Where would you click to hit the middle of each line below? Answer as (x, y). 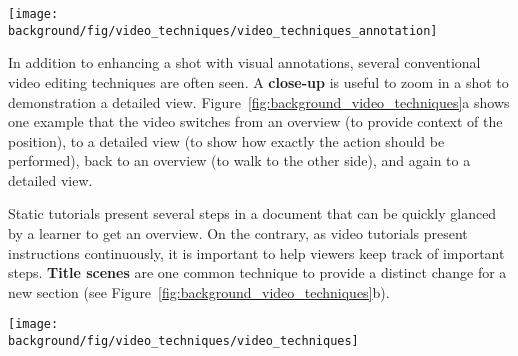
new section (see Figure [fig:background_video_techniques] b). (199, 291)
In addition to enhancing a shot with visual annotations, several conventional (244, 62)
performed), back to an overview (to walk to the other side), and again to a (239, 160)
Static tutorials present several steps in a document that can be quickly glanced (252, 213)
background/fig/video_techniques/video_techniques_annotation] (223, 30)
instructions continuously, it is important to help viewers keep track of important (256, 252)
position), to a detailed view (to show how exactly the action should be (226, 140)
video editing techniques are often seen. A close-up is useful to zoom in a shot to (258, 81)
